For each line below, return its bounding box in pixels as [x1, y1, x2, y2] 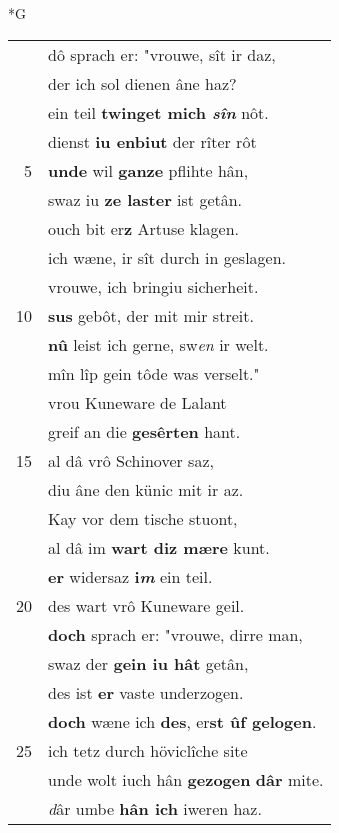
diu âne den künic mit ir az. [48, 477, 244, 501]
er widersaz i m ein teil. [48, 564, 213, 588]
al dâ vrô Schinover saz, [48, 448, 214, 472]
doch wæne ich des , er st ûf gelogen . [48, 709, 317, 733]
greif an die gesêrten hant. [48, 419, 241, 443]
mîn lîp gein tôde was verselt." [48, 361, 260, 385]
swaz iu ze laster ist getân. [48, 187, 243, 211]
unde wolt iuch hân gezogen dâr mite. [48, 767, 324, 791]
